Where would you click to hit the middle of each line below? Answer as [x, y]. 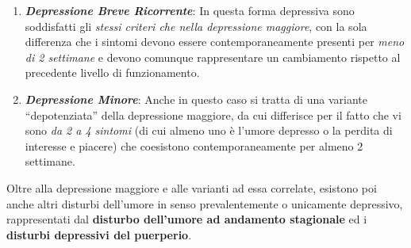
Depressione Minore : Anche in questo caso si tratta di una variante [196, 99]
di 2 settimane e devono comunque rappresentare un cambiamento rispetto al [213, 57]
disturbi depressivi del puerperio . [99, 234]
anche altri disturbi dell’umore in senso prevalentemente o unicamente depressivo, [205, 203]
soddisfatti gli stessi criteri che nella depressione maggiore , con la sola [196, 26]
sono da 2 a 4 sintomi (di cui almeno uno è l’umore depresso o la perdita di [209, 130]
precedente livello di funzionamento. [112, 72]
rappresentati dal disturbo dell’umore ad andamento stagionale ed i [187, 219]
